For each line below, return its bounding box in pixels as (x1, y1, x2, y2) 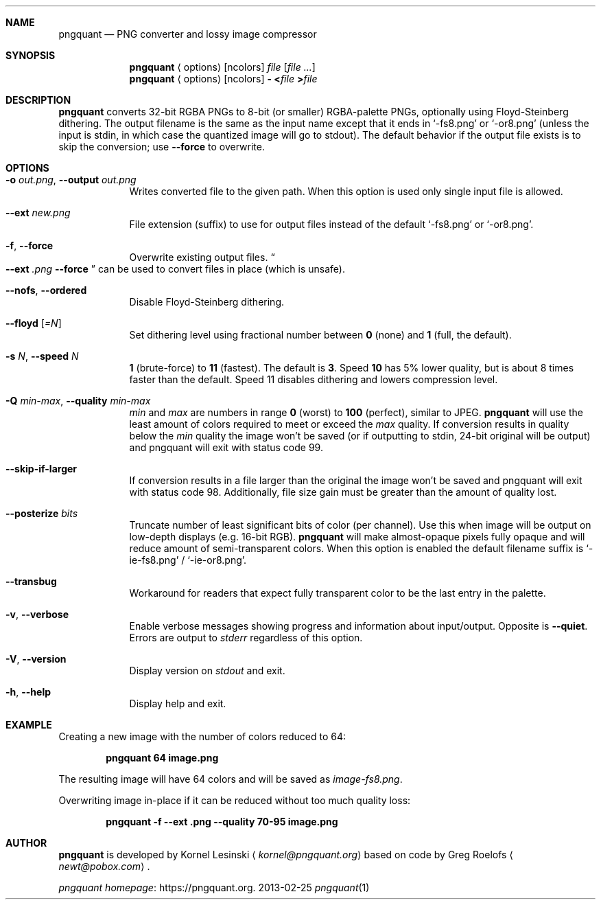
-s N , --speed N (5, 350, 79, 362)
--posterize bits (5, 507, 78, 519)
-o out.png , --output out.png (5, 174, 137, 185)
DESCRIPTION (5, 94, 71, 106)
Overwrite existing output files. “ (129, 251, 275, 263)
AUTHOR (5, 837, 47, 849)
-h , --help (5, 686, 51, 698)
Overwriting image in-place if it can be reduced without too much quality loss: (58, 794, 411, 806)
